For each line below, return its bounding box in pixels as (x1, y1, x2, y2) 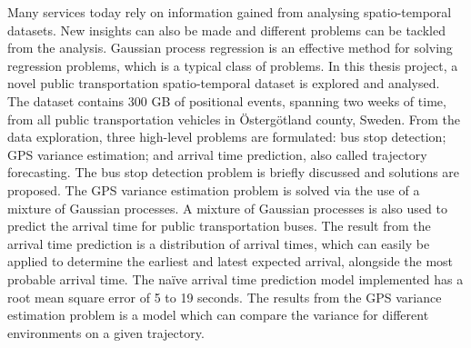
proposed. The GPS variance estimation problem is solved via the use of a (7, 180, 420, 199)
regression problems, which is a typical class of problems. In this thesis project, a (7, 55, 458, 75)
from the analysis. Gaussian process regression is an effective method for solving (7, 38, 453, 57)
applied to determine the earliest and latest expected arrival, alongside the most (7, 252, 454, 271)
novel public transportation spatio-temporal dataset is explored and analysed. (7, 74, 440, 93)
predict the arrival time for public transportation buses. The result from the (7, 216, 431, 235)
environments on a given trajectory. (7, 323, 205, 342)
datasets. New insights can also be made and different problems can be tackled (7, 20, 446, 39)
